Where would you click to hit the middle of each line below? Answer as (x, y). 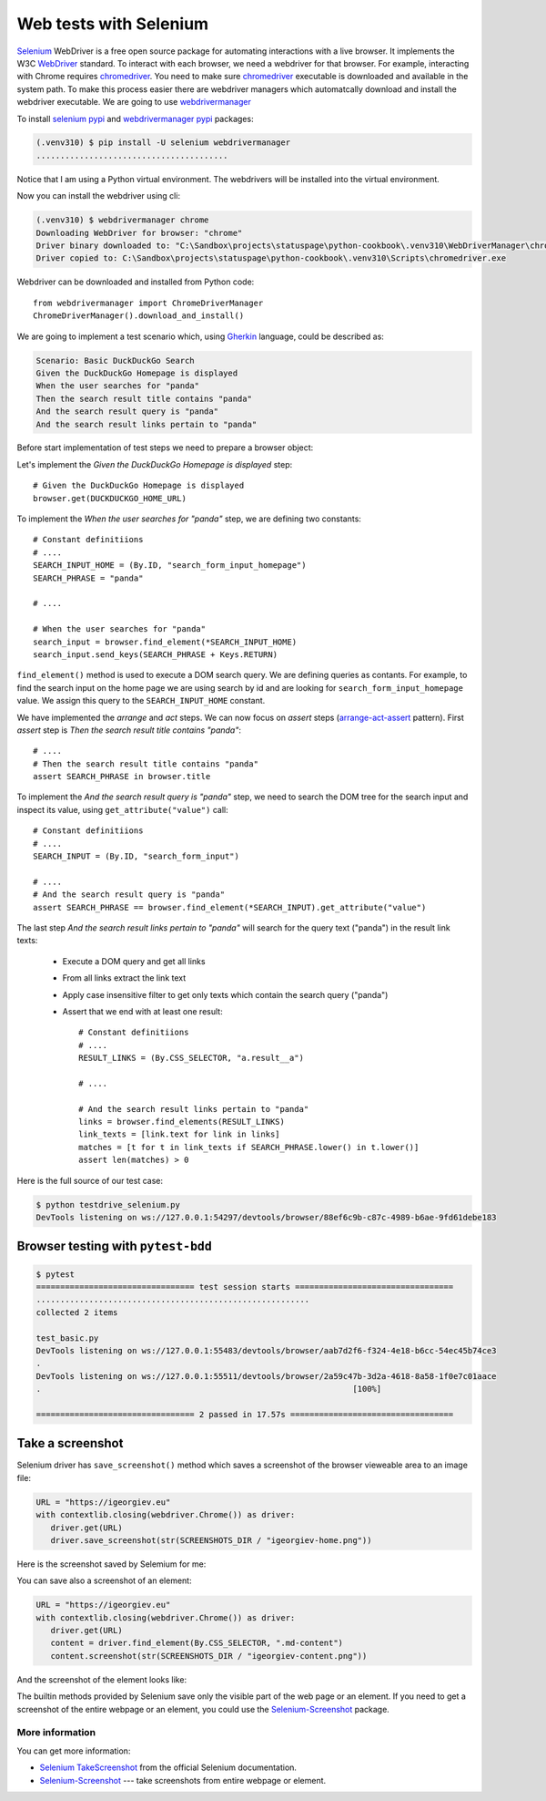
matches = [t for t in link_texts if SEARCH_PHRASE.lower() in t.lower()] (249, 1147)
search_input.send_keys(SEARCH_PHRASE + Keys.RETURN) (155, 654)
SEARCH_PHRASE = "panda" (88, 578)
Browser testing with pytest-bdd (115, 1246)
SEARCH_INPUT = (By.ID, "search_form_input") (136, 856)
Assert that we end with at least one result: (142, 1011)
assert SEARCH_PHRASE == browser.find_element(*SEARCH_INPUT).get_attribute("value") (230, 907)
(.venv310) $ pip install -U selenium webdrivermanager (163, 143)
